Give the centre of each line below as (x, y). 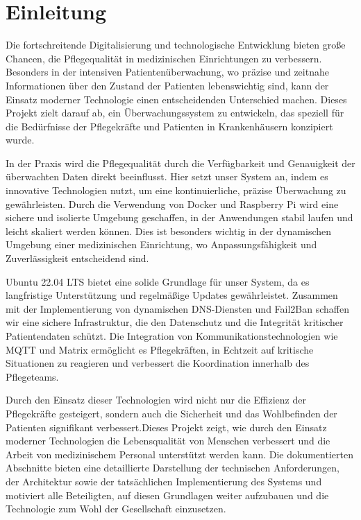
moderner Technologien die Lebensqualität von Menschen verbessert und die (168, 441)
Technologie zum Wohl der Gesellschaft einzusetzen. (116, 509)
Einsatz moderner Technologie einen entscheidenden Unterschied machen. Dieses (176, 99)
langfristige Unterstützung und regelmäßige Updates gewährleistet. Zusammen (172, 295)
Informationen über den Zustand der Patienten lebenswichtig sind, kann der (167, 85)
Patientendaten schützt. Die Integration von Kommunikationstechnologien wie (172, 336)
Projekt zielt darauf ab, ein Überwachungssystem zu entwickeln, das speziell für (175, 113)
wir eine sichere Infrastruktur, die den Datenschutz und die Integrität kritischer (175, 322)
